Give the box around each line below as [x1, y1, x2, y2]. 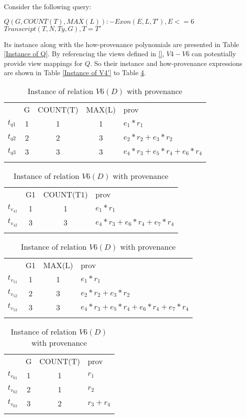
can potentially [192, 48, 236, 59]
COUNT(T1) [43, 188, 88, 200]
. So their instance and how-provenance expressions [90, 58, 243, 68]
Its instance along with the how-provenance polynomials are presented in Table [4, 39, 239, 49]
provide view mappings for [4, 58, 82, 68]
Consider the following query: [4, 1, 91, 11]
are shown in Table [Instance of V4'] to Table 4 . [4, 67, 146, 78]
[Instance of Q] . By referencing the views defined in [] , [4, 48, 164, 59]
